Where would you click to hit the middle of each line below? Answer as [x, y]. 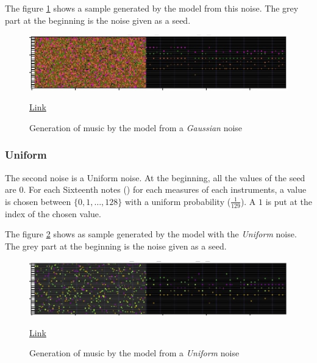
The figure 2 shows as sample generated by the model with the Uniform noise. [151, 234]
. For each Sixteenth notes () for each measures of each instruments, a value [165, 189]
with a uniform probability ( [178, 201]
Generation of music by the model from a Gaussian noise [136, 127]
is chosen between [38, 201]
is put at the [289, 201]
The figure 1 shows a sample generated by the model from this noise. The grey [152, 8]
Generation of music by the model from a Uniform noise [134, 353]
